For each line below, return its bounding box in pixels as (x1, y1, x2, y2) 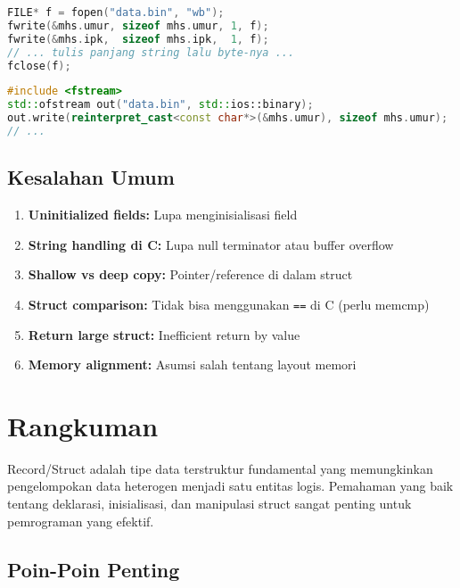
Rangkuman (7, 407, 159, 443)
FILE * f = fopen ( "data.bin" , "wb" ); (7, 6, 225, 19)
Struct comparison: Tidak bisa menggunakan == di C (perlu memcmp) (28, 294, 430, 313)
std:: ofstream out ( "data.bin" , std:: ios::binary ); (7, 98, 314, 112)
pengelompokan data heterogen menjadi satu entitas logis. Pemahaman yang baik (7, 476, 454, 495)
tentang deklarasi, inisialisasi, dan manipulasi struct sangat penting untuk (7, 494, 412, 513)
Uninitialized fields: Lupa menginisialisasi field (28, 205, 298, 224)
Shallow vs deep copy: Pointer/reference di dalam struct (28, 265, 353, 284)
